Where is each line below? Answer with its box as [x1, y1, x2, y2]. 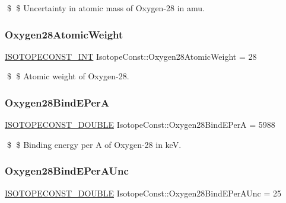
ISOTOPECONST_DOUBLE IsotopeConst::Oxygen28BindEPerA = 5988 [5, 118, 275, 131]
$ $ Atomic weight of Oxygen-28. [7, 70, 129, 82]
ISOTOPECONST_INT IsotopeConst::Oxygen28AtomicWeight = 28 [5, 50, 257, 62]
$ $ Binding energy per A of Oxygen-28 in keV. [7, 138, 182, 150]
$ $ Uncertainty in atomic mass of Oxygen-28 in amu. [7, 2, 205, 14]
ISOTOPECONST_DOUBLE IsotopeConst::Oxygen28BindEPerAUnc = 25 [5, 186, 281, 199]
